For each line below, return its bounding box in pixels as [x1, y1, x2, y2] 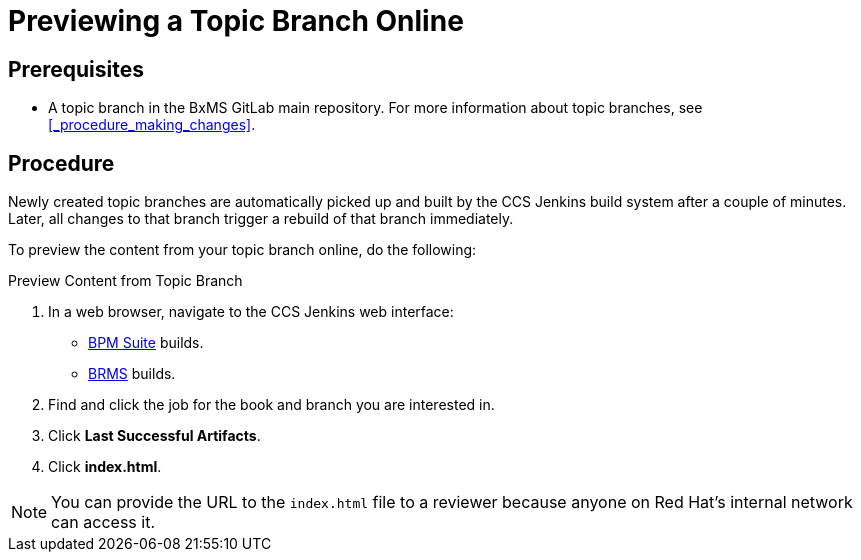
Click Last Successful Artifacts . [48, 427, 261, 445]
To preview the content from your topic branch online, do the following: [8, 241, 477, 259]
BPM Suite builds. [88, 334, 204, 352]
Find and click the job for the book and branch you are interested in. [48, 396, 495, 414]
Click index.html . [48, 458, 162, 476]
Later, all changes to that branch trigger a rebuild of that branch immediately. [8, 210, 514, 228]
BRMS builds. [88, 365, 176, 383]
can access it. [51, 512, 155, 533]
